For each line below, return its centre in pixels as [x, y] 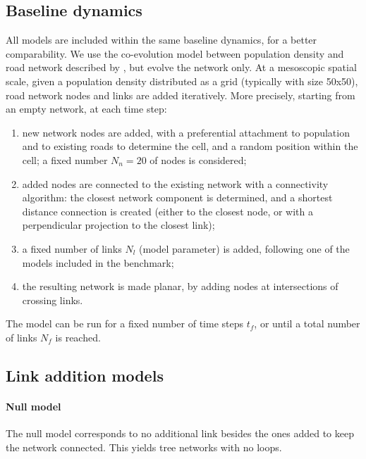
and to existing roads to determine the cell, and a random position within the [190, 146]
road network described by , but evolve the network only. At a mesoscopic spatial [181, 67]
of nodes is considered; [198, 159]
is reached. [78, 337]
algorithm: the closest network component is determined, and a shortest [177, 197]
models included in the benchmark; [98, 262]
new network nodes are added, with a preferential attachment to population [186, 132]
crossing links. [53, 300]
